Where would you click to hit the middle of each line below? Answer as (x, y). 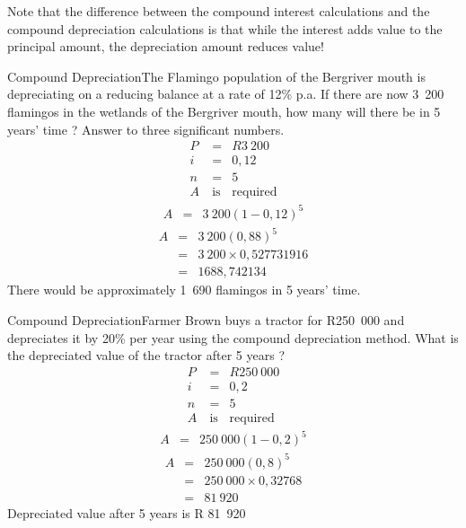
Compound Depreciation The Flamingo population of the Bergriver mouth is (216, 76)
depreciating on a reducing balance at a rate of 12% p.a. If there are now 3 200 (226, 94)
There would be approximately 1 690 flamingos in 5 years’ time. (184, 290)
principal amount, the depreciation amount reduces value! (166, 46)
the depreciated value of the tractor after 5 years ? (146, 355)
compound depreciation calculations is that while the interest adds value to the (225, 28)
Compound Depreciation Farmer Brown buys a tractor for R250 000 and (206, 320)
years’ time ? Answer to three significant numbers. (146, 129)
